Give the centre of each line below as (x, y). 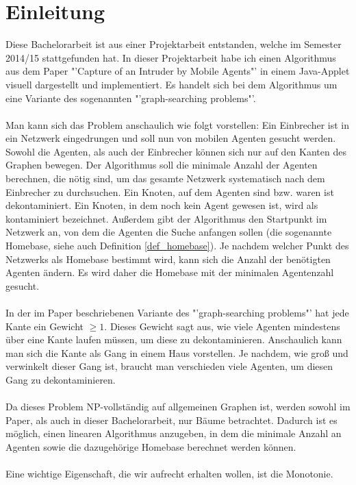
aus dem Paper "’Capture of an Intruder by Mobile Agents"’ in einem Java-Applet (178, 71)
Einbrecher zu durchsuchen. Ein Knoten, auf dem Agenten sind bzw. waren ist (170, 191)
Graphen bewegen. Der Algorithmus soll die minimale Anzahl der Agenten (162, 165)
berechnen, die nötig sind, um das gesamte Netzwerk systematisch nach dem (165, 178)
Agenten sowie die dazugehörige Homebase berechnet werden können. (151, 446)
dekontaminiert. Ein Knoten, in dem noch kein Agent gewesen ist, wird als (162, 205)
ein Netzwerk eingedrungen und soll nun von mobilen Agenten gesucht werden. (171, 138)
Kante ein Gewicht (45, 326)
